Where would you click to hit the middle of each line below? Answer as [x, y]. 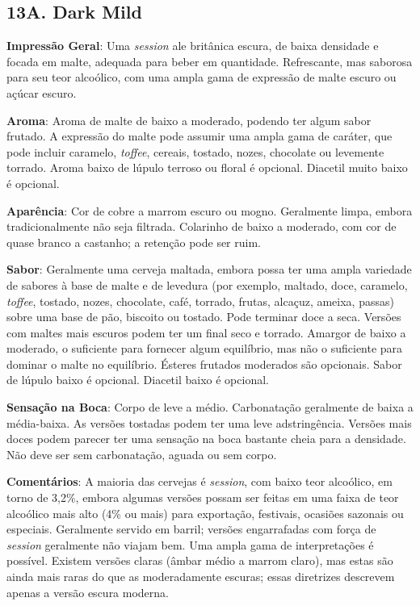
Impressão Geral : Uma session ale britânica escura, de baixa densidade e [193, 46]
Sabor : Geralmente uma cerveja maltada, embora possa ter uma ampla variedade [209, 269]
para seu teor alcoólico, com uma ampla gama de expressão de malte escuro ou [202, 77]
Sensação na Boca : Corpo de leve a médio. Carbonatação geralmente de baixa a [210, 407]
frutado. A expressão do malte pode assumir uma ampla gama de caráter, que [199, 136]
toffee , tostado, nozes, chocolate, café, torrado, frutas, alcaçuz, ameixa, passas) [200, 301]
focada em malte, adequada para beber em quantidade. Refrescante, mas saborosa [210, 61]
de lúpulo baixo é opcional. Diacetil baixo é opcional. [138, 380]
